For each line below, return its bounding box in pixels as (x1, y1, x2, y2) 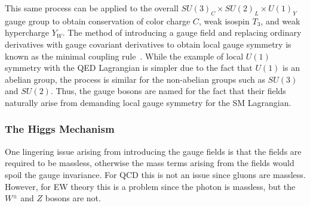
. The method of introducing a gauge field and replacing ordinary (62, 26, 302, 39)
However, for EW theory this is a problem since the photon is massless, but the (5, 180, 296, 192)
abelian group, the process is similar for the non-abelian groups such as (5, 73, 265, 85)
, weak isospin (198, 14, 250, 27)
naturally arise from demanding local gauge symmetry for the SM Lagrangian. (5, 96, 291, 108)
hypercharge (5, 26, 49, 39)
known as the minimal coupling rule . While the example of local (5, 49, 244, 62)
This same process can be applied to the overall (5, 2, 179, 14)
